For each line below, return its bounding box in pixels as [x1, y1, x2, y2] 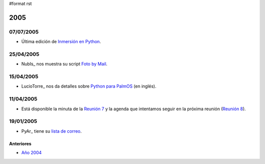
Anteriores [9, 141, 32, 146]
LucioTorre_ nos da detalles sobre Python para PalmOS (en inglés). [21, 83, 157, 89]
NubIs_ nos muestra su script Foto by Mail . [21, 61, 107, 67]
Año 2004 [21, 150, 42, 156]
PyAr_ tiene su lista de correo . [21, 128, 82, 134]
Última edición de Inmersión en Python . [21, 39, 101, 45]
